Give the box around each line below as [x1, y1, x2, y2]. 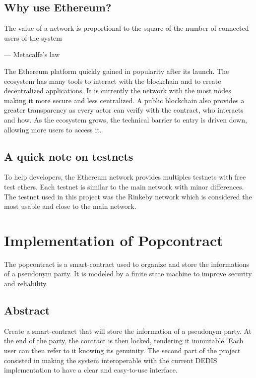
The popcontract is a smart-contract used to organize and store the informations [4, 258, 250, 269]
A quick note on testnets [4, 148, 133, 164]
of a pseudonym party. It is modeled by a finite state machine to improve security [4, 268, 252, 279]
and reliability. [4, 278, 48, 289]
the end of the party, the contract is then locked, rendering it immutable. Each [4, 335, 244, 346]
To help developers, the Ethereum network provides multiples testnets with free [4, 172, 246, 182]
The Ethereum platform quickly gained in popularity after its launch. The [4, 65, 229, 76]
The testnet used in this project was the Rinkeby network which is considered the [4, 191, 252, 201]
